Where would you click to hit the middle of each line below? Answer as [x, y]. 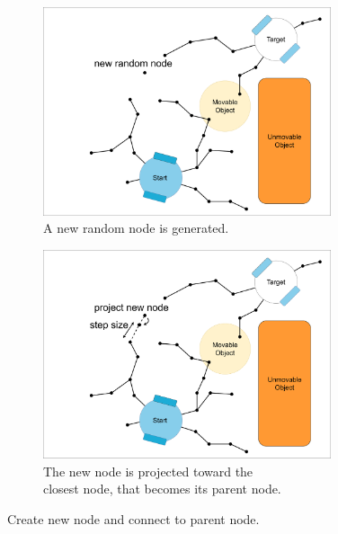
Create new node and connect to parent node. [133, 518]
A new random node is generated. [136, 228]
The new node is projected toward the [148, 471]
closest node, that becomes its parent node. [162, 489]
